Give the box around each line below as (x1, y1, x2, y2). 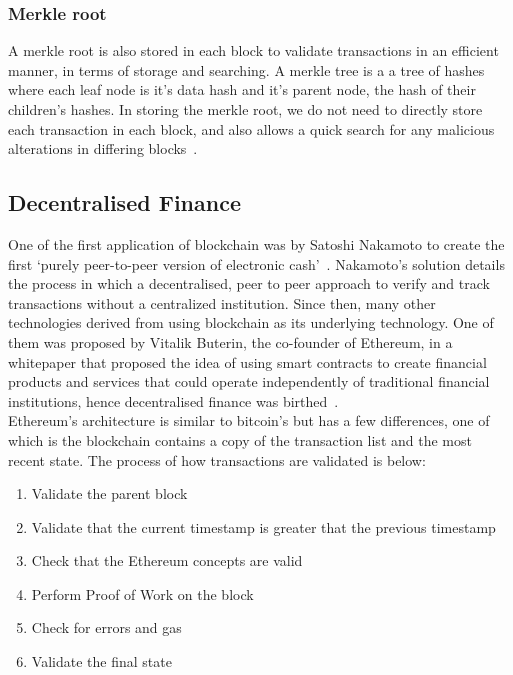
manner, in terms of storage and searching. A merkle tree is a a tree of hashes (8, 59, 485, 80)
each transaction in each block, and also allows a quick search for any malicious (8, 118, 495, 139)
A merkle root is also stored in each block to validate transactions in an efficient (8, 40, 499, 61)
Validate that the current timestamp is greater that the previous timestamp (31, 516, 496, 537)
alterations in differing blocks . (8, 138, 198, 159)
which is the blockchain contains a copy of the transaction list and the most (8, 429, 472, 450)
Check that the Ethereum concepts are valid (31, 550, 303, 571)
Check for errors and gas (31, 617, 182, 638)
